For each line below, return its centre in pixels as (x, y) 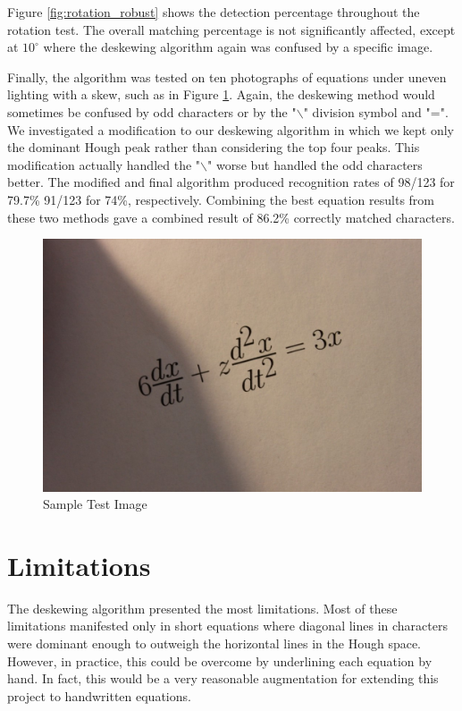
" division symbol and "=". (376, 111)
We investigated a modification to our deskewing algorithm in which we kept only (231, 129)
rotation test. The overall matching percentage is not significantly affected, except (231, 29)
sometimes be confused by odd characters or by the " (152, 111)
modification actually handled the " (104, 164)
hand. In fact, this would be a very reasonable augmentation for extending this (223, 678)
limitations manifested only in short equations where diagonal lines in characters (227, 626)
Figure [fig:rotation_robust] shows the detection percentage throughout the (214, 12)
